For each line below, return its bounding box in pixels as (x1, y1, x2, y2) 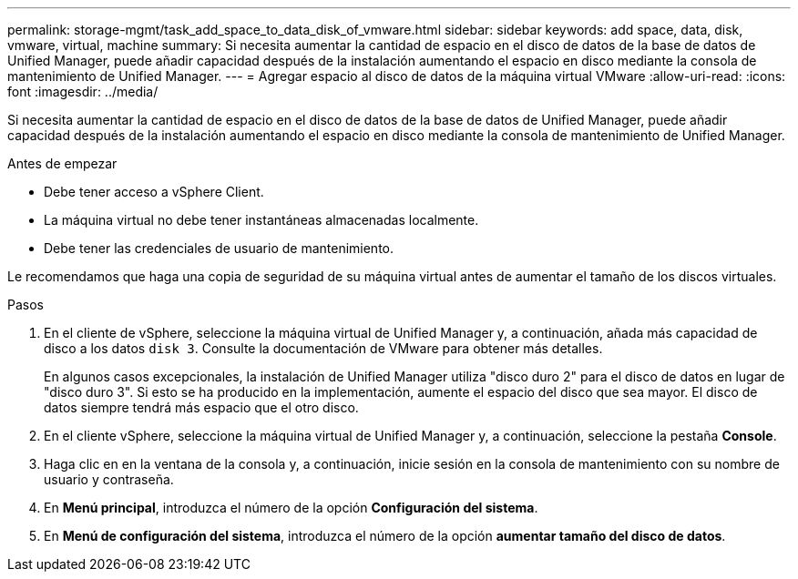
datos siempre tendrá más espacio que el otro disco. (44, 400, 359, 415)
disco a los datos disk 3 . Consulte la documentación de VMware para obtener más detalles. (44, 340, 603, 356)
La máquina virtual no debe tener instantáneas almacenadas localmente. (44, 212, 479, 228)
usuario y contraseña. (44, 472, 174, 487)
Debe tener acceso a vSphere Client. (44, 184, 264, 199)
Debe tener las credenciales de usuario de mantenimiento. (44, 240, 394, 256)
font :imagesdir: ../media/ (7, 84, 159, 99)
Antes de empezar (7, 156, 118, 171)
